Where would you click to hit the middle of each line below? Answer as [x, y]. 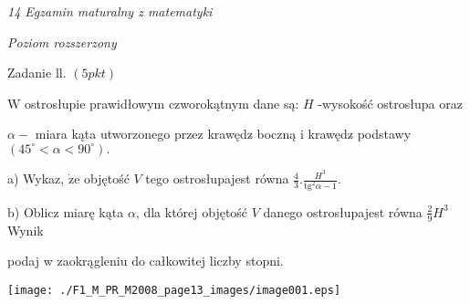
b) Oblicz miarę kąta [66, 211]
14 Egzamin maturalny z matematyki [110, 11]
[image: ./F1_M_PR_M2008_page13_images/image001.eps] [174, 290]
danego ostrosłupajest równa [343, 211]
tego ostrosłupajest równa [217, 178]
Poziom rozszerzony [62, 42]
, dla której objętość [192, 211]
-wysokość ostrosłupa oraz [390, 103]
